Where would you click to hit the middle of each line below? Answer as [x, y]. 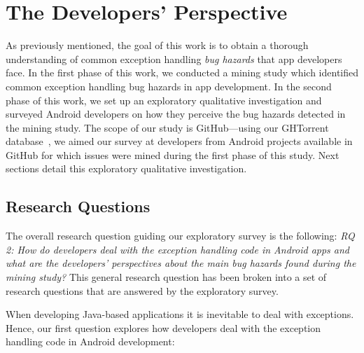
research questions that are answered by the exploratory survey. [142, 290]
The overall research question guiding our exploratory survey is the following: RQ [180, 236]
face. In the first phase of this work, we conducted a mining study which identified [182, 72]
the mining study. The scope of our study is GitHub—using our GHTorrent [167, 127]
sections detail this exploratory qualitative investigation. [126, 168]
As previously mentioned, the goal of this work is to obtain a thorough [157, 45]
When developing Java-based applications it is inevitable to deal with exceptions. [180, 314]
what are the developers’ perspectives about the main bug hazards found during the [181, 263]
